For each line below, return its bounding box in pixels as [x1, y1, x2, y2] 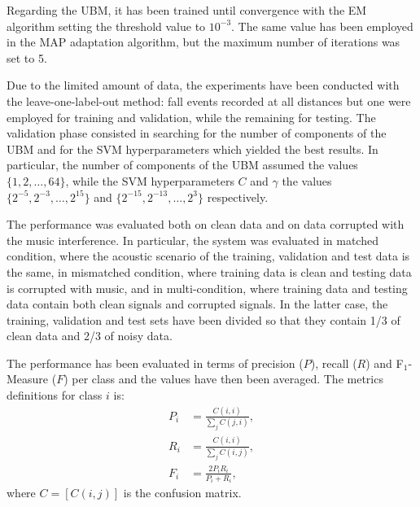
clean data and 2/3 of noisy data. [7, 327, 173, 344]
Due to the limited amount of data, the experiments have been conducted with [7, 76, 400, 94]
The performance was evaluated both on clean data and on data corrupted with [7, 216, 405, 233]
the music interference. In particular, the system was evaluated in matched [7, 231, 378, 248]
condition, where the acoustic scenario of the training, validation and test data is [7, 247, 410, 264]
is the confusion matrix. [123, 484, 242, 501]
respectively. [207, 188, 269, 205]
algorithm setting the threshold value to [7, 17, 206, 34]
